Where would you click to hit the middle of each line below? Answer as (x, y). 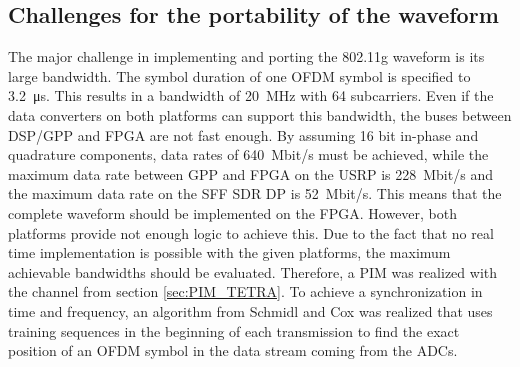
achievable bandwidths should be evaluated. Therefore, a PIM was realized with (253, 271)
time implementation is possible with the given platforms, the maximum (229, 252)
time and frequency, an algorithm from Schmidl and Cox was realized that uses (250, 310)
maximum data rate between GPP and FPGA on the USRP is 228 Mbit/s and (250, 173)
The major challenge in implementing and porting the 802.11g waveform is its (246, 56)
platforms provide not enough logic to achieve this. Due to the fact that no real (251, 232)
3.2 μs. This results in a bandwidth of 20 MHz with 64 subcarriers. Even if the (251, 95)
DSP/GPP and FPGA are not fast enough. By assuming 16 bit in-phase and (243, 134)
